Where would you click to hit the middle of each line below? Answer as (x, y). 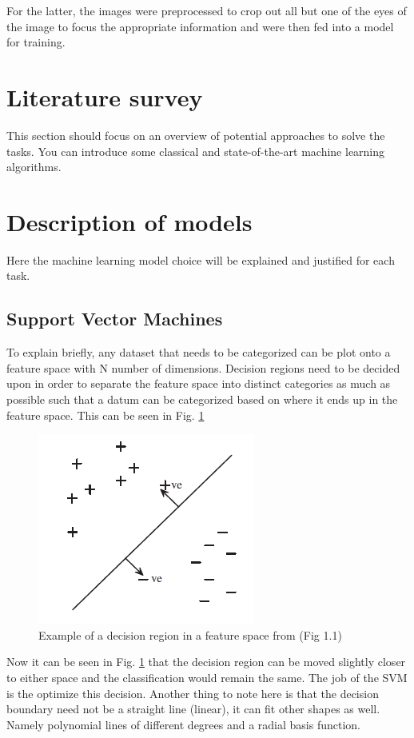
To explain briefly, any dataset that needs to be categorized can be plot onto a (199, 352)
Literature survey (105, 96)
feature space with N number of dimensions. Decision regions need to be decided (203, 367)
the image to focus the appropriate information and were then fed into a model (200, 26)
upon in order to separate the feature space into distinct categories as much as (199, 383)
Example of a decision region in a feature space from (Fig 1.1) (190, 634)
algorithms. (34, 167)
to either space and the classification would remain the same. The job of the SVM (207, 677)
